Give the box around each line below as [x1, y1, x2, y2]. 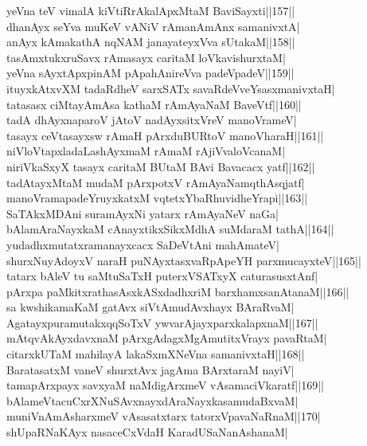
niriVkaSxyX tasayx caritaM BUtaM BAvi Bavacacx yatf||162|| [6, 158, 315, 174]
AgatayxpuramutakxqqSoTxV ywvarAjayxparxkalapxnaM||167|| [6, 314, 318, 331]
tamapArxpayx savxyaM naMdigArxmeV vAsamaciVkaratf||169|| [6, 377, 324, 393]
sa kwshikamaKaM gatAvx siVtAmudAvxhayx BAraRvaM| [6, 299, 295, 315]
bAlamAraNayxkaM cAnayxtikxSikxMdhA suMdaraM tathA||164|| [6, 221, 334, 237]
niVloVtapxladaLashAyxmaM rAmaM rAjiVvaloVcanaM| [6, 143, 286, 159]
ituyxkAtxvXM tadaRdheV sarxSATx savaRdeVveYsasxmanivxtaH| [6, 80, 335, 96]
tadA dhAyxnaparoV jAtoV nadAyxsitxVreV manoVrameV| [6, 111, 297, 128]
